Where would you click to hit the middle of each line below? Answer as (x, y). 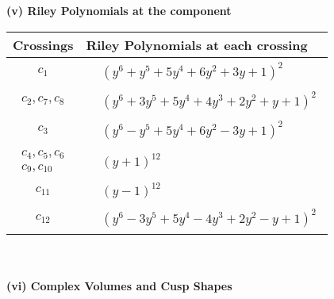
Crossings (43, 44)
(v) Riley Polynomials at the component (119, 10)
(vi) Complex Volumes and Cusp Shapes (119, 285)
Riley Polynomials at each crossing (197, 44)
